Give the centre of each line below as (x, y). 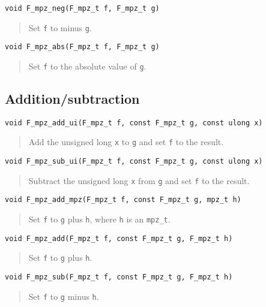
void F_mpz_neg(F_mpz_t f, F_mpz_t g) (82, 8)
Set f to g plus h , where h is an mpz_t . (99, 219)
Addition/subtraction (72, 99)
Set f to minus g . (60, 27)
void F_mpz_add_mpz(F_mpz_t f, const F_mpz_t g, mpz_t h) (123, 200)
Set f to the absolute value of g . (87, 66)
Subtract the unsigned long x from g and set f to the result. (139, 180)
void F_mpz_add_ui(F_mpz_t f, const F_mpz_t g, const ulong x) (134, 123)
